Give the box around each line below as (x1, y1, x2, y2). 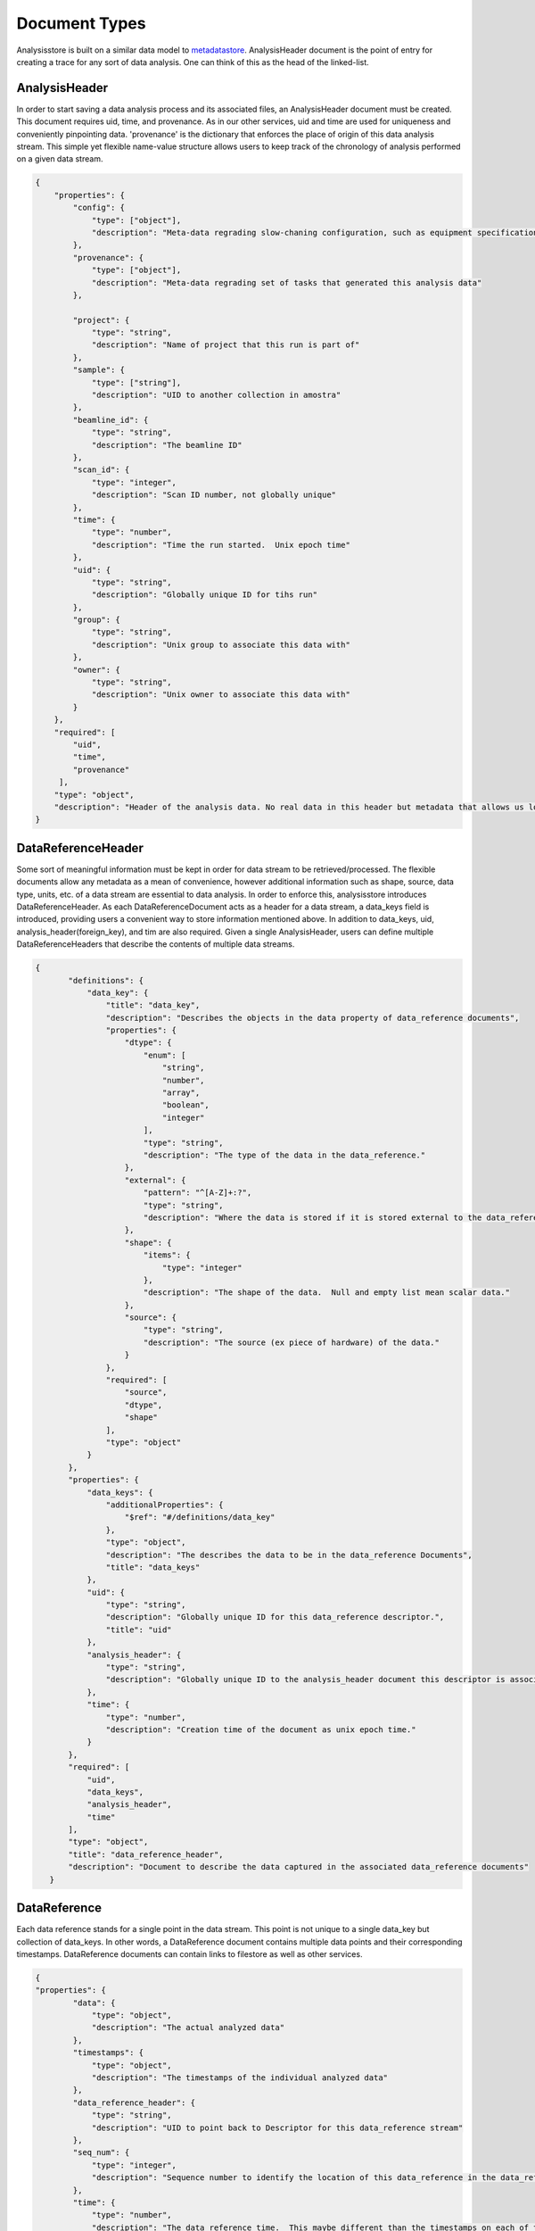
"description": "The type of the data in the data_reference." (143, 1150, 426, 1160)
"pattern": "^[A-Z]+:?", (143, 1188, 252, 1198)
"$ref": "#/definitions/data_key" (124, 1513, 276, 1522)
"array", (161, 1088, 201, 1098)
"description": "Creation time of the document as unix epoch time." (105, 1724, 416, 1735)
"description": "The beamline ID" (91, 440, 243, 450)
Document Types (16, 13, 146, 33)
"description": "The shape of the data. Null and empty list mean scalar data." (143, 1288, 510, 1298)
